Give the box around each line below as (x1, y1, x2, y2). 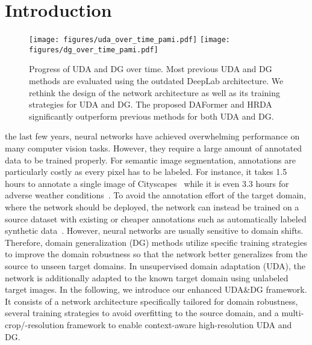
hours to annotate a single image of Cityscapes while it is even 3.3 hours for (5, 177, 289, 189)
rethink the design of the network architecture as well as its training (29, 86, 280, 99)
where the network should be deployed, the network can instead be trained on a (5, 200, 299, 213)
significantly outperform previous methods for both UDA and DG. (29, 109, 274, 122)
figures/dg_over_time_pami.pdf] (29, 45, 158, 54)
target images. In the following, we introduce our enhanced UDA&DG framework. (5, 283, 307, 296)
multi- (281, 307, 304, 319)
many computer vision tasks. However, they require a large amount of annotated (5, 142, 302, 154)
